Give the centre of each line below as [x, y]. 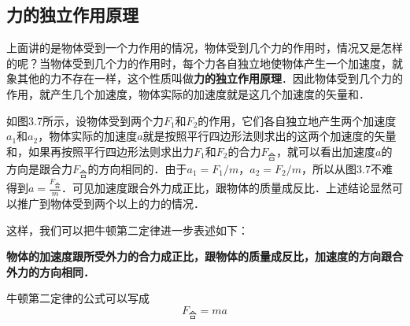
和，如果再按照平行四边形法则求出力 [100, 151]
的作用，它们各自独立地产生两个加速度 [297, 120]
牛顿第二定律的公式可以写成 [78, 298]
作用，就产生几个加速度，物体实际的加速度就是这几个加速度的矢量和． [188, 93]
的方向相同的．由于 [137, 168]
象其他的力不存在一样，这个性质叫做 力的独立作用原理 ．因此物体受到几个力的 [205, 78]
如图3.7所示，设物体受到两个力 [85, 120]
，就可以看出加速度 [326, 151]
